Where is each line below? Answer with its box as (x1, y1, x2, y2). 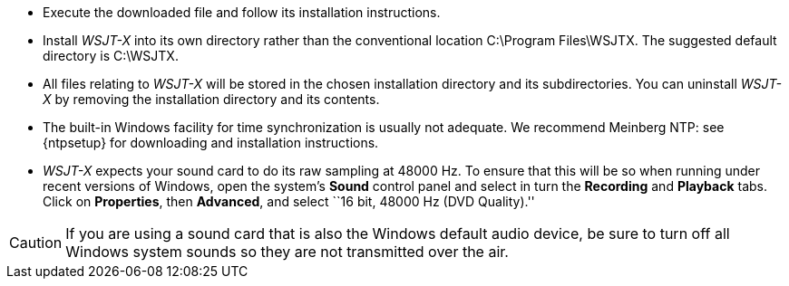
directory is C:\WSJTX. (43, 48, 179, 63)
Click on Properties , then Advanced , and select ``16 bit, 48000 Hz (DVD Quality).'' (43, 194, 535, 209)
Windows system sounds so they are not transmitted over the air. (65, 243, 509, 261)
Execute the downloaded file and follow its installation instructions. (43, 5, 441, 20)
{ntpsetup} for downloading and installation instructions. (43, 135, 379, 150)
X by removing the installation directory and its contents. (43, 91, 380, 107)
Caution (9, 234, 63, 252)
